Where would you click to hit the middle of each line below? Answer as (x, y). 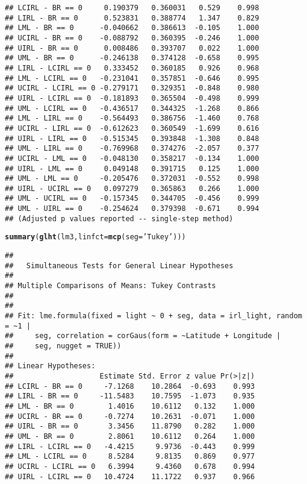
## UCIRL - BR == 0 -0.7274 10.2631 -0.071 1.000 (130, 416)
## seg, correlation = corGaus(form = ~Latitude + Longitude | (143, 336)
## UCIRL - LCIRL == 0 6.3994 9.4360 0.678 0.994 (130, 466)
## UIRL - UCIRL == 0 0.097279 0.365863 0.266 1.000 (132, 188)
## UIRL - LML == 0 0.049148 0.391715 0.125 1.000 (132, 168)
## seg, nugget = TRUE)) (63, 346)
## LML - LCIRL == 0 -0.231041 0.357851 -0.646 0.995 (132, 78)
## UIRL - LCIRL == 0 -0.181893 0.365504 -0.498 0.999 (132, 98)
